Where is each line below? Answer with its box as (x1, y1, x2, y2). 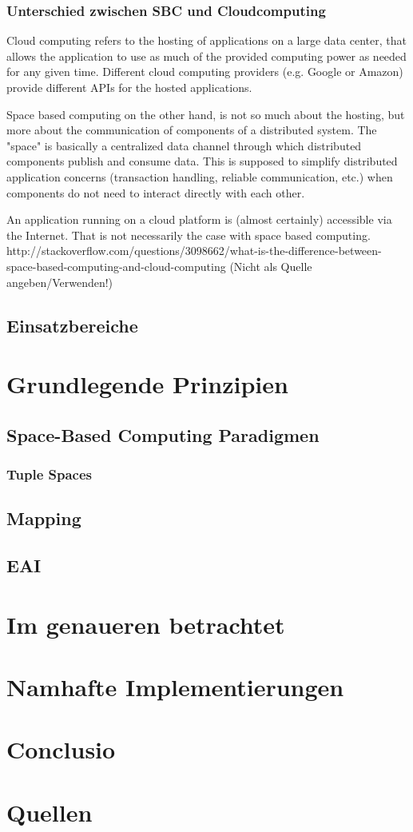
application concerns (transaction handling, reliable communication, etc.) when (6, 168, 393, 185)
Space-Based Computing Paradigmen (6, 422, 320, 447)
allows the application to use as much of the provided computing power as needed (6, 47, 407, 64)
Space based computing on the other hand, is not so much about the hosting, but (6, 105, 405, 122)
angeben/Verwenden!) (6, 273, 113, 290)
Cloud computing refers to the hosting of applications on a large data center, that (6, 32, 407, 49)
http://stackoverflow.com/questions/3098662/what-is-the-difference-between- (6, 242, 382, 259)
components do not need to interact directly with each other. (6, 184, 305, 201)
